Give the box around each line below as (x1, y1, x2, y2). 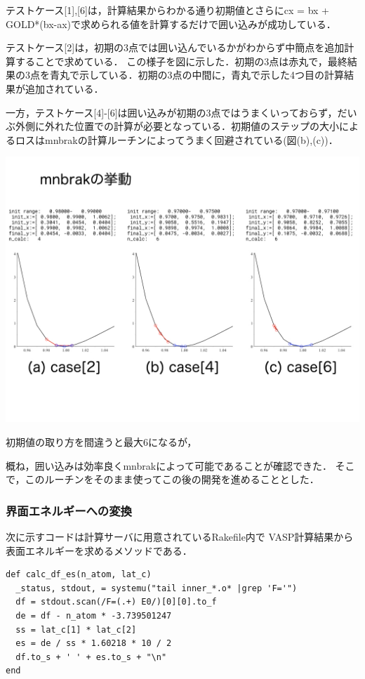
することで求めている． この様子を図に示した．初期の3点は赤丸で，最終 (15, 53, 347, 68)
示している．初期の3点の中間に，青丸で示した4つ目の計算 (79, 67, 344, 82)
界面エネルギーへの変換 (6, 501, 132, 519)
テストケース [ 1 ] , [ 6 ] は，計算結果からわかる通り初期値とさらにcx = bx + (6, 3, 330, 17)
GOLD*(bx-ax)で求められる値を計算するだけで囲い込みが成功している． (6, 16, 336, 31)
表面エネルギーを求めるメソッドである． (6, 543, 192, 558)
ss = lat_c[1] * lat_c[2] (15, 624, 137, 635)
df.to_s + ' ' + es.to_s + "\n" (15, 652, 167, 662)
